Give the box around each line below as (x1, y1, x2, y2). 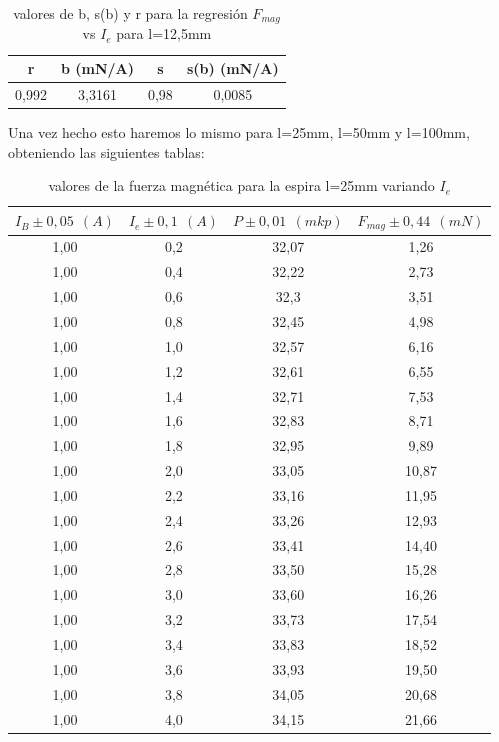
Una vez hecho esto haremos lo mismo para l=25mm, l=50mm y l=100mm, (8, 121, 470, 142)
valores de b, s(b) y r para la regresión (13, 3, 248, 23)
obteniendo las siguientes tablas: (8, 141, 205, 162)
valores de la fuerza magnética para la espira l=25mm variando (48, 175, 435, 196)
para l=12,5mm (116, 23, 212, 44)
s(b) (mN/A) (186, 58, 279, 79)
